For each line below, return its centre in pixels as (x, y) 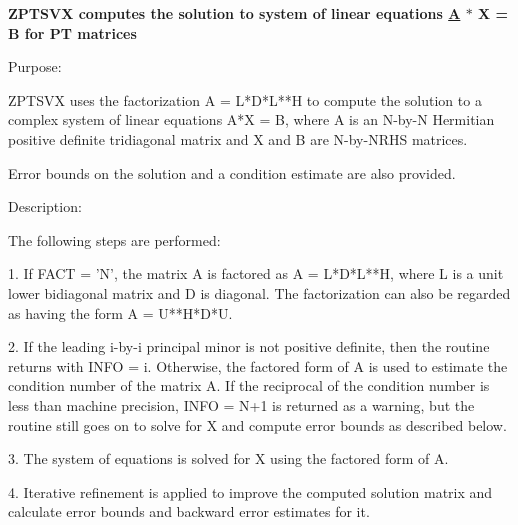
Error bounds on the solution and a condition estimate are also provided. (232, 172)
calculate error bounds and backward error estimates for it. (189, 511)
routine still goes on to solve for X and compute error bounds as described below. (257, 424)
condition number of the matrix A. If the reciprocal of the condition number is (249, 385)
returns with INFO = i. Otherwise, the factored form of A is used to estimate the (258, 365)
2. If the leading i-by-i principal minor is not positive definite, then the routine (249, 346)
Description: (45, 206)
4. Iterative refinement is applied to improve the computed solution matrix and (250, 491)
